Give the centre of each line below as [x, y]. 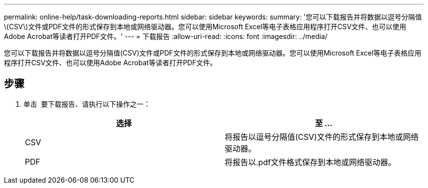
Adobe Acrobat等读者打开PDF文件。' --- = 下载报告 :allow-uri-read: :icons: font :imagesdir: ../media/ [166, 36]
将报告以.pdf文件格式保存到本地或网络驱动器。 [310, 162]
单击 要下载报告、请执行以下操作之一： [87, 104]
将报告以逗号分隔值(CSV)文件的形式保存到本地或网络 [322, 137]
